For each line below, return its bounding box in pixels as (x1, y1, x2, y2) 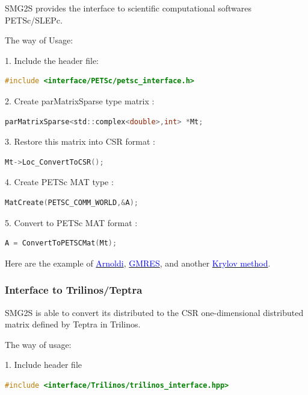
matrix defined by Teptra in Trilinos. (5, 318, 141, 330)
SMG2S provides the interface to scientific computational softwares (5, 2, 252, 14)
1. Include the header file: (5, 54, 99, 66)
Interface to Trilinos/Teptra (5, 282, 143, 297)
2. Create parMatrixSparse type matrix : (5, 94, 155, 107)
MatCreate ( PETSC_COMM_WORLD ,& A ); (5, 198, 138, 207)
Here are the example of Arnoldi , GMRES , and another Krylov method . (5, 256, 271, 269)
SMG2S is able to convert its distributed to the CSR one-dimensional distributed (5, 306, 304, 318)
